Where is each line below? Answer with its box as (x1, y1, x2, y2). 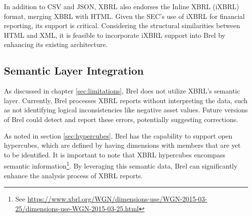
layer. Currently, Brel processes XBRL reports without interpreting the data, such (4, 95, 248, 105)
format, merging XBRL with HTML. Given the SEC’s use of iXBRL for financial (4, 11, 245, 21)
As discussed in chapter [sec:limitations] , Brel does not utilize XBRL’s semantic (4, 86, 240, 96)
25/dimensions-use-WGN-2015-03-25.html (15, 203, 139, 213)
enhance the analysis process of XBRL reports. (4, 170, 143, 180)
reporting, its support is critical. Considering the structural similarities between (4, 20, 240, 31)
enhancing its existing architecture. (4, 39, 108, 49)
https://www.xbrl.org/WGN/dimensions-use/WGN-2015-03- (27, 194, 207, 204)
